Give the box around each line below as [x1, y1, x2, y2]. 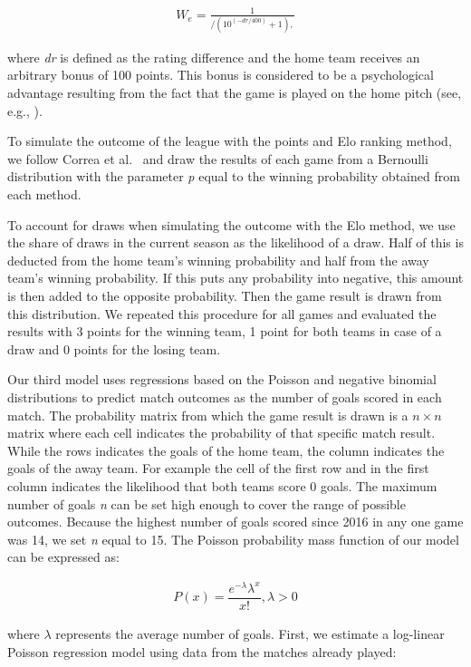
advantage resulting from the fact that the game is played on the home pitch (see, [7, 83, 462, 102]
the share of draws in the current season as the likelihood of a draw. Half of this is [7, 233, 464, 252]
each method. [7, 185, 82, 204]
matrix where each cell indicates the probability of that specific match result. [7, 423, 436, 442]
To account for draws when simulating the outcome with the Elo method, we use [7, 215, 456, 234]
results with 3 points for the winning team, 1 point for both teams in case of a [7, 322, 442, 341]
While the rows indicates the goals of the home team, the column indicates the [7, 440, 445, 459]
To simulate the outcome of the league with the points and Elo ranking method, [7, 131, 452, 150]
